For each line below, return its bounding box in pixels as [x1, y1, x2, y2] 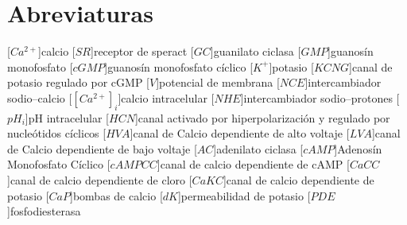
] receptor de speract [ [91, 43, 194, 60]
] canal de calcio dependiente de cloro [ [7, 172, 192, 188]
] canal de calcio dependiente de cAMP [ [157, 156, 350, 173]
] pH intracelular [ [25, 109, 109, 126]
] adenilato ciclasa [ [213, 140, 304, 157]
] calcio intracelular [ [118, 89, 215, 106]
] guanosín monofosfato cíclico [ [104, 58, 254, 75]
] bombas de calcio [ [70, 187, 163, 204]
